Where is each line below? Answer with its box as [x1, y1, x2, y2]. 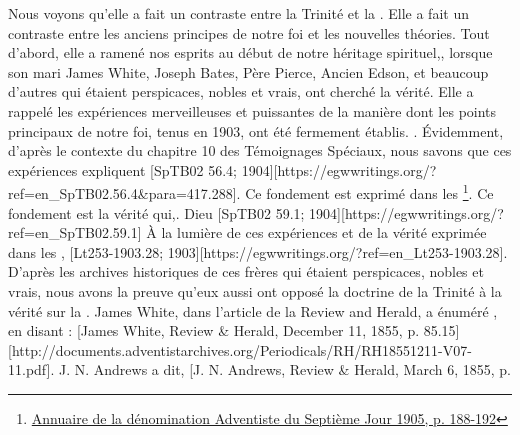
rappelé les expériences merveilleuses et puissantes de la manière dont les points [8, 100, 497, 121]
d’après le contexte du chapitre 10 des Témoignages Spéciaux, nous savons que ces [8, 140, 512, 161]
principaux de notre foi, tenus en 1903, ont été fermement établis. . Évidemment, [8, 120, 504, 141]
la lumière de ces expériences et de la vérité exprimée [161, 222, 487, 243]
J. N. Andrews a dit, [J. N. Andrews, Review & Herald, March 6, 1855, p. [58, 359, 511, 380]
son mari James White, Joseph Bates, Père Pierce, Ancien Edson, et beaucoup [8, 61, 489, 82]
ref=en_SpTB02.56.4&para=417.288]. [8, 183, 241, 203]
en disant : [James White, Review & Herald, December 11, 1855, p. [8, 320, 420, 341]
